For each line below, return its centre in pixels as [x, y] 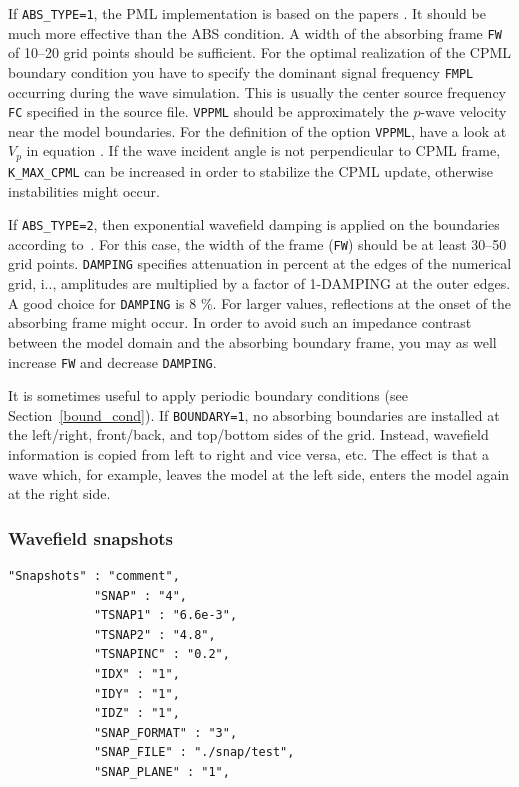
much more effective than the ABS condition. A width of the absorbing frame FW [255, 32]
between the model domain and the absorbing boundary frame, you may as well [252, 341]
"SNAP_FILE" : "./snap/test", [194, 752]
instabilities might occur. [84, 190]
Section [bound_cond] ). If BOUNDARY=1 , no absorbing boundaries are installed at [254, 414]
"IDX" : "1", [136, 674]
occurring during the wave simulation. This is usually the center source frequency [257, 91]
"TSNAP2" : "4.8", [154, 634]
